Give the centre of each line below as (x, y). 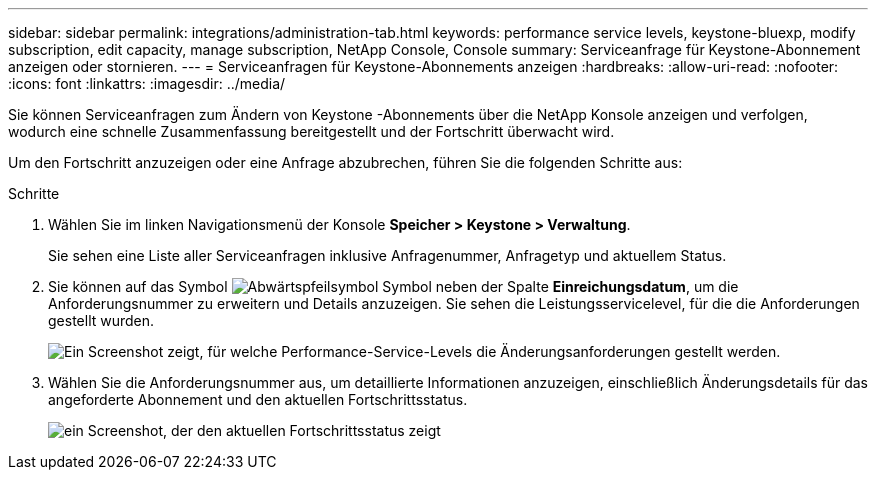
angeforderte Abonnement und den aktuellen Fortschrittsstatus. (258, 399)
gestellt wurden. (101, 320)
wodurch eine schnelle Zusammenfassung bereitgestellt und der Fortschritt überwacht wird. (311, 131)
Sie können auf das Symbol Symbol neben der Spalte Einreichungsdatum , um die (393, 286)
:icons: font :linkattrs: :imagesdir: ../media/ (147, 83)
